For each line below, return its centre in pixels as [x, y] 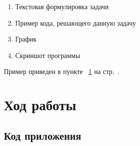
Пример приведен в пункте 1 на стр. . [62, 71]
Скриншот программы [48, 55]
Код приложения [43, 135]
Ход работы [40, 105]
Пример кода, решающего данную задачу [76, 22]
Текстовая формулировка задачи [62, 6]
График [26, 39]
